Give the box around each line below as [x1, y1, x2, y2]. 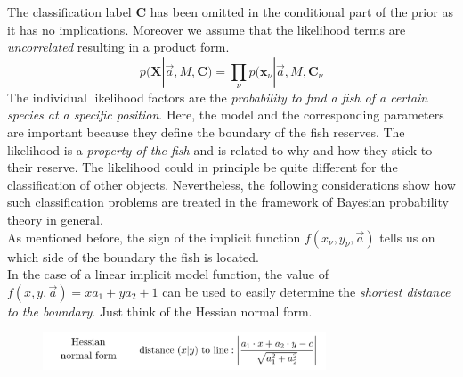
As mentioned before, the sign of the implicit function [7, 227, 301, 246]
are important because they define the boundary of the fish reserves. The [7, 122, 405, 141]
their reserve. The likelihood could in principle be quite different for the [7, 158, 398, 176]
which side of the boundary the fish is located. [7, 247, 260, 266]
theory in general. [7, 209, 103, 228]
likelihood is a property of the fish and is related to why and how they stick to [7, 140, 433, 159]
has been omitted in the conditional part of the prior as [150, 3, 453, 20]
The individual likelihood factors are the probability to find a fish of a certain [7, 87, 428, 106]
